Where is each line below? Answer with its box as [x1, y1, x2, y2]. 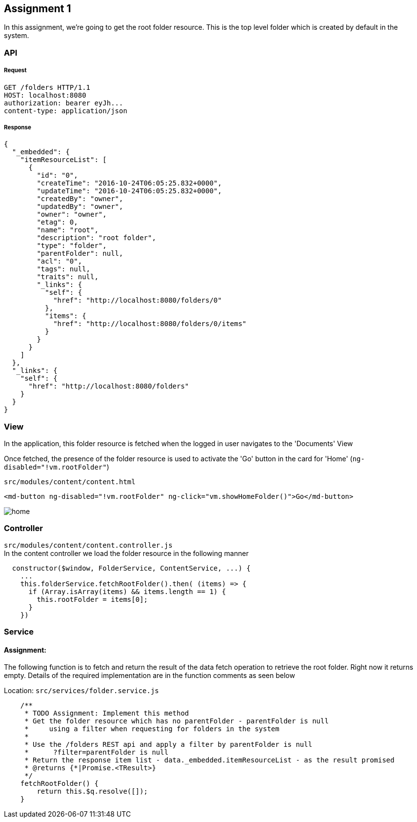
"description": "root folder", [37, 234, 156, 242]
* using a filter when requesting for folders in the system [24, 725, 279, 733]
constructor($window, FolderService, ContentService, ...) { [12, 564, 251, 572]
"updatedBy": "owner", [37, 203, 123, 211]
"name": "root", [37, 226, 99, 234]
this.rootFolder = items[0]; [37, 595, 148, 603]
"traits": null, [37, 273, 99, 281]
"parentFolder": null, [37, 249, 123, 258]
